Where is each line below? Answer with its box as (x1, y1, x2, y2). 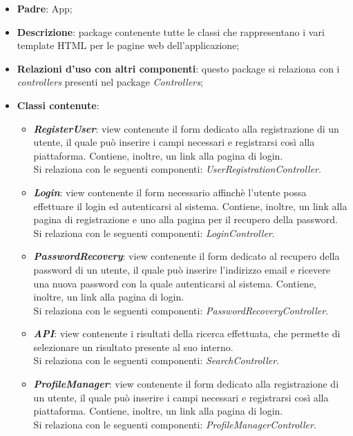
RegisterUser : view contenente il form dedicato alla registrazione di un (33, 121, 339, 135)
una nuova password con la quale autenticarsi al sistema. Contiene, (33, 276, 316, 290)
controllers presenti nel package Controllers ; (17, 75, 203, 89)
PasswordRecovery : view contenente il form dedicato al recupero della (33, 249, 340, 263)
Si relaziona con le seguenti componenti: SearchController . (33, 353, 280, 368)
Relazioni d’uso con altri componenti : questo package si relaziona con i (17, 61, 340, 75)
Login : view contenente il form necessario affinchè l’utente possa (33, 184, 307, 199)
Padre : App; (17, 1, 73, 15)
